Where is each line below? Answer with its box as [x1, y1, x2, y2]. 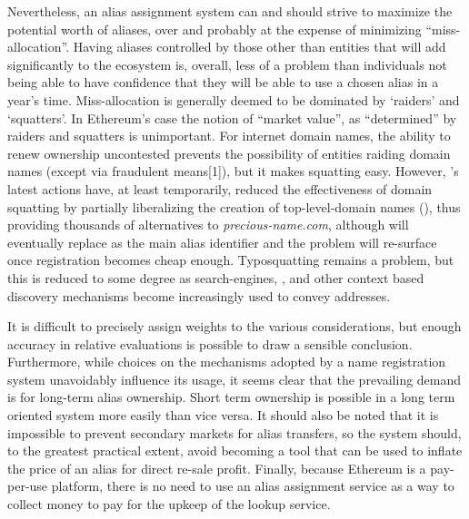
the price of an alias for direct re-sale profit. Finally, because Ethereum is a [7, 458, 426, 477]
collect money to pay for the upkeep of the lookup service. [7, 495, 331, 514]
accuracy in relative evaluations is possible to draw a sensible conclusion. [7, 334, 413, 353]
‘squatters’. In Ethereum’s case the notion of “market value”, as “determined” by [7, 108, 457, 127]
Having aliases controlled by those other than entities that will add [73, 37, 446, 56]
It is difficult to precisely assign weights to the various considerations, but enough [7, 317, 462, 336]
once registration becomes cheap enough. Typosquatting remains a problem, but [7, 250, 454, 269]
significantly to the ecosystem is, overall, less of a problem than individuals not [7, 54, 447, 73]
